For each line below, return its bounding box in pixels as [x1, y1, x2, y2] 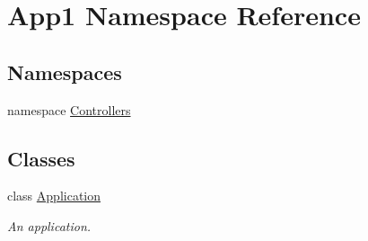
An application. [7, 216, 92, 235]
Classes [7, 144, 75, 172]
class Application [7, 186, 101, 205]
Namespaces [7, 58, 122, 85]
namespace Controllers [7, 100, 131, 119]
